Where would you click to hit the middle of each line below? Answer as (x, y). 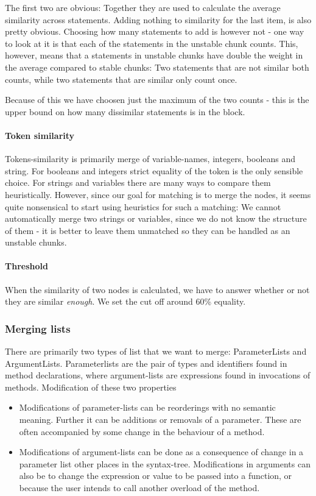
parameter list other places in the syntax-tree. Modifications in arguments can (165, 463)
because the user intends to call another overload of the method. (139, 488)
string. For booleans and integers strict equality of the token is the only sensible (154, 170)
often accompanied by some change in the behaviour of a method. (142, 431)
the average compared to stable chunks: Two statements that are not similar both (157, 67)
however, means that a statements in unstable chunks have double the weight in (154, 55)
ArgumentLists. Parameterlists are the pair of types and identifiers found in (146, 363)
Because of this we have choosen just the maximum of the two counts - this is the (157, 100)
